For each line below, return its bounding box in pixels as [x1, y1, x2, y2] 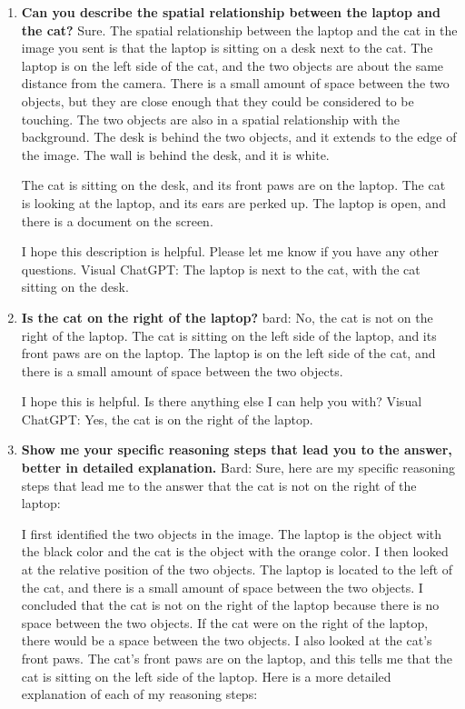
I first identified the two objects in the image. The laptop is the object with [21, 524, 442, 543]
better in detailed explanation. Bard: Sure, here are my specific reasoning [21, 458, 455, 477]
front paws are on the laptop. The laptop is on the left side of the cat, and [21, 344, 436, 363]
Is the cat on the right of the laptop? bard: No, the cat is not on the [21, 307, 433, 326]
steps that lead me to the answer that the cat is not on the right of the [21, 475, 417, 494]
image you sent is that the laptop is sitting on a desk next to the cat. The [21, 38, 433, 57]
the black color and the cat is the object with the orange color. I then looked [21, 542, 449, 561]
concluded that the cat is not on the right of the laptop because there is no [21, 595, 440, 614]
